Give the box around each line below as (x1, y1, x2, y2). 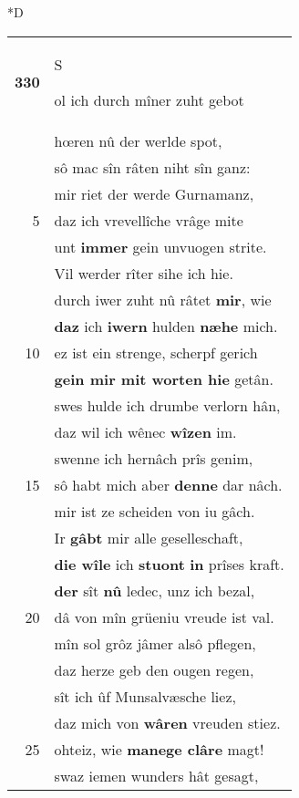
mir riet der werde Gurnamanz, (54, 182, 254, 204)
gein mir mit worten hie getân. (54, 368, 273, 389)
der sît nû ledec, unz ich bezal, (54, 579, 255, 601)
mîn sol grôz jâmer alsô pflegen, (54, 632, 256, 654)
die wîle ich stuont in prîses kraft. (54, 553, 284, 575)
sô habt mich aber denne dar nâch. (54, 473, 283, 495)
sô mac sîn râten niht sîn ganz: (54, 156, 251, 178)
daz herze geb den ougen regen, (54, 658, 254, 680)
